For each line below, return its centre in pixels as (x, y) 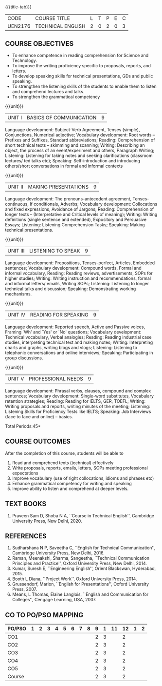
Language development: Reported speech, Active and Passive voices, (75, 327)
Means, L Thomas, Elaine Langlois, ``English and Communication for (80, 594)
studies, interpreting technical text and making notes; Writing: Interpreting (79, 342)
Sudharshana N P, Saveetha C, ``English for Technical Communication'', (84, 548)
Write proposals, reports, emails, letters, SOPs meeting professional (80, 468)
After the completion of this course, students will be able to (64, 453)
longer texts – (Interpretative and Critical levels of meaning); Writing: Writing (81, 214)
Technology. (25, 60)
